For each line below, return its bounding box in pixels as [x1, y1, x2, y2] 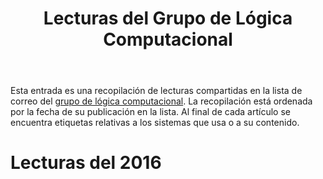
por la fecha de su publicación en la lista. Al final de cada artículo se [10, 106, 291, 118]
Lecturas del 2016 [10, 152, 162, 174]
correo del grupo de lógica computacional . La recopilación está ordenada [10, 95, 313, 107]
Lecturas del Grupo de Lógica [43, 7, 293, 30]
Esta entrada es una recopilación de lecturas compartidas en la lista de [10, 85, 303, 97]
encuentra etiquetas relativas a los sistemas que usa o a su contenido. [10, 117, 300, 129]
